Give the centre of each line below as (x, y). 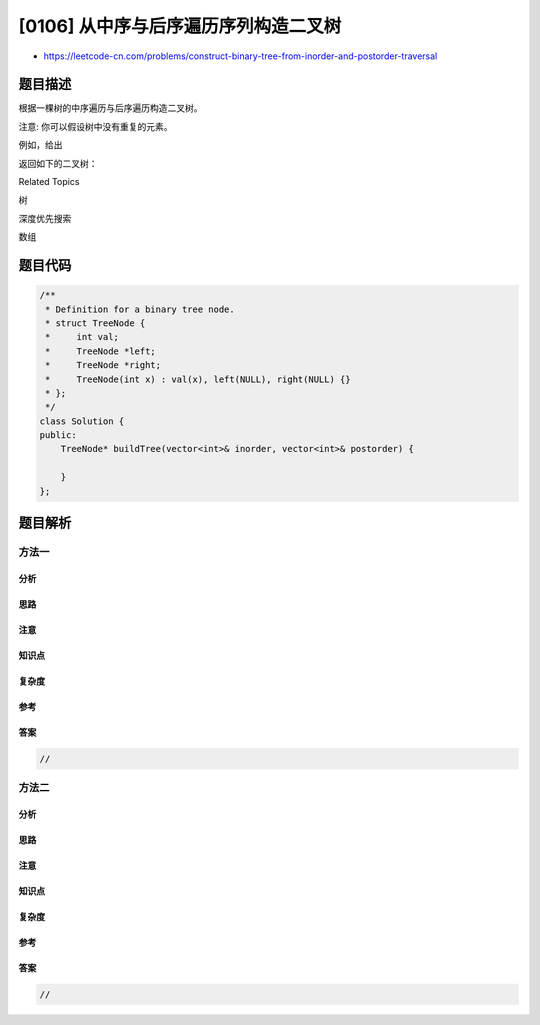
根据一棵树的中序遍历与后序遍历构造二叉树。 (110, 108)
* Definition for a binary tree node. (140, 309)
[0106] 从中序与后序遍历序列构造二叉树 (180, 26)
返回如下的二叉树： (58, 163)
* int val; (82, 337)
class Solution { (82, 421)
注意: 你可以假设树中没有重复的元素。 (95, 126)
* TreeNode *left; (101, 351)
